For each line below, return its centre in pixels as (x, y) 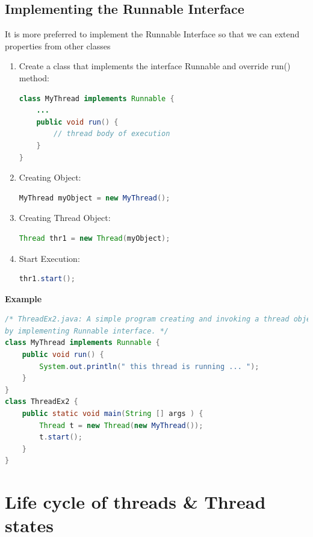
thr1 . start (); (47, 279)
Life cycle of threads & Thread (135, 502)
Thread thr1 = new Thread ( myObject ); (95, 238)
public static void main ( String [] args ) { (113, 414)
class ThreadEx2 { (42, 402)
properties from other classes (58, 45)
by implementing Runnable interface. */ (87, 331)
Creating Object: (50, 177)
